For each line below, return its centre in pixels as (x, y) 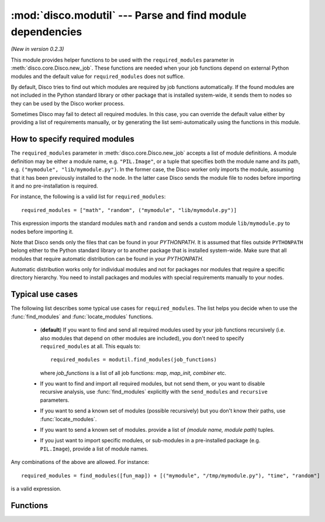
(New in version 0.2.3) (37, 49)
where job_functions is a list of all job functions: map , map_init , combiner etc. (133, 373)
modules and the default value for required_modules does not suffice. (98, 76)
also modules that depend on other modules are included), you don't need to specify (142, 338)
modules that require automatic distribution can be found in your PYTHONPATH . (107, 258)
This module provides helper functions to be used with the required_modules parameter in (122, 60)
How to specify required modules (72, 139)
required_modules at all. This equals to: (90, 346)
